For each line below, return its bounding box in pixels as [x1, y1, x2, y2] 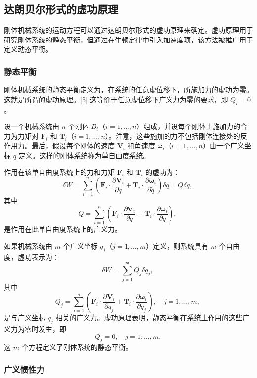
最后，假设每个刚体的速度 [31, 140, 115, 151]
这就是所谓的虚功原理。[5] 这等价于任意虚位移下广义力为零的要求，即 [4, 94, 228, 104]
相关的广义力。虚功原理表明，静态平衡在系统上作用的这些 [55, 312, 243, 323]
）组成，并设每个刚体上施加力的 [136, 121, 241, 131]
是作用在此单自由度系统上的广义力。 [4, 224, 122, 234]
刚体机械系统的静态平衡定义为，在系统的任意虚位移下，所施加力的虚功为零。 [4, 84, 253, 95]
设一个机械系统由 [4, 121, 59, 131]
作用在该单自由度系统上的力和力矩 [4, 167, 115, 177]
